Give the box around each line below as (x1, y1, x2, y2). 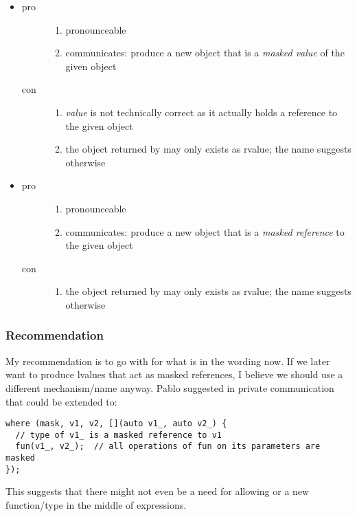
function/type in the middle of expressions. (5, 497, 187, 511)
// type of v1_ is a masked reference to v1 (15, 430, 222, 440)
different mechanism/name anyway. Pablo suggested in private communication (5, 380, 334, 395)
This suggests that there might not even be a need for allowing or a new (5, 484, 310, 498)
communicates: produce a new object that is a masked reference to (65, 224, 345, 239)
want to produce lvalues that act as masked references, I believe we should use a (5, 367, 343, 382)
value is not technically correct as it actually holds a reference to (65, 104, 338, 119)
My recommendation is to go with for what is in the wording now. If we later (5, 353, 330, 368)
